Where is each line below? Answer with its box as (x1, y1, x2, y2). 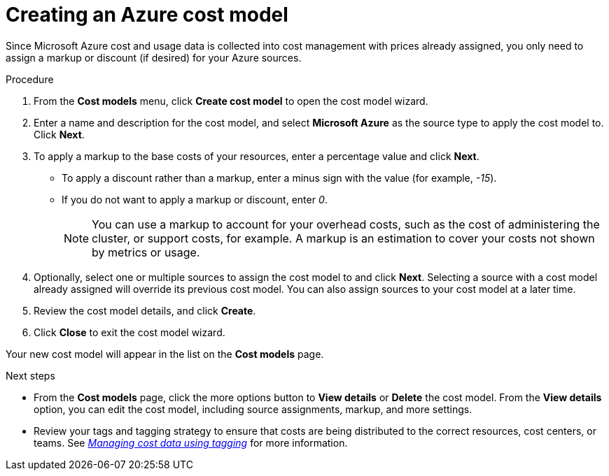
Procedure (6, 73, 54, 85)
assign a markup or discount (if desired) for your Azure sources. (6, 51, 302, 64)
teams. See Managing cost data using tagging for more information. (34, 436, 348, 449)
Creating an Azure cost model (6, 3, 288, 27)
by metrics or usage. (92, 245, 200, 259)
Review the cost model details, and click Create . (34, 304, 256, 317)
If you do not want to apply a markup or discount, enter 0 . (62, 193, 328, 205)
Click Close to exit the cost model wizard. (34, 326, 225, 338)
